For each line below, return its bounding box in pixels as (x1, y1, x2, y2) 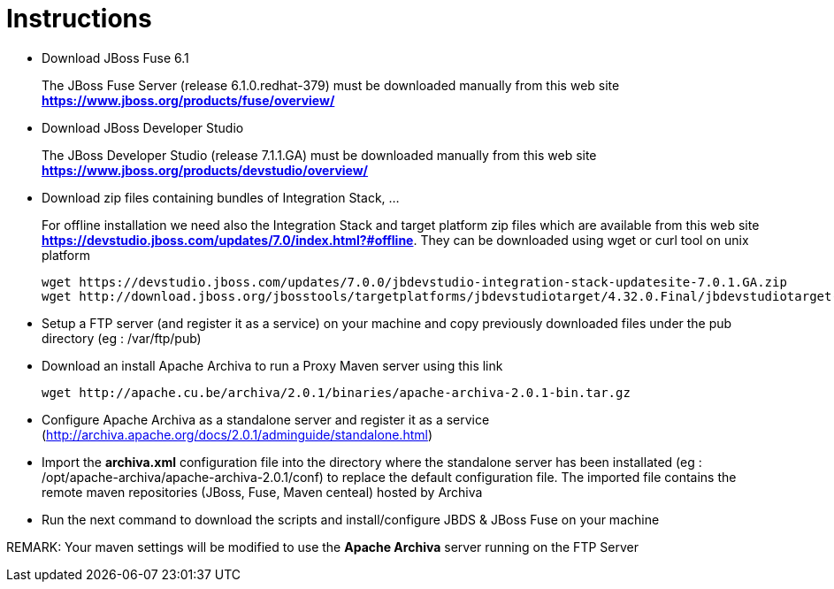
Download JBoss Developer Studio (42, 119, 244, 135)
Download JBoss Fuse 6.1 (42, 50, 189, 65)
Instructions (6, 4, 152, 34)
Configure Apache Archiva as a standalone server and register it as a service (42, 411, 490, 427)
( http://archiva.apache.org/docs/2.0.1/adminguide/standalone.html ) (42, 426, 432, 442)
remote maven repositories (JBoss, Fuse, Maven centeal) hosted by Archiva (42, 484, 483, 500)
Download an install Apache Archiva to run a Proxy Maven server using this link (42, 357, 503, 373)
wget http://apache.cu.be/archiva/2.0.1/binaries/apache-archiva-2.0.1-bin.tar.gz (42, 385, 631, 400)
